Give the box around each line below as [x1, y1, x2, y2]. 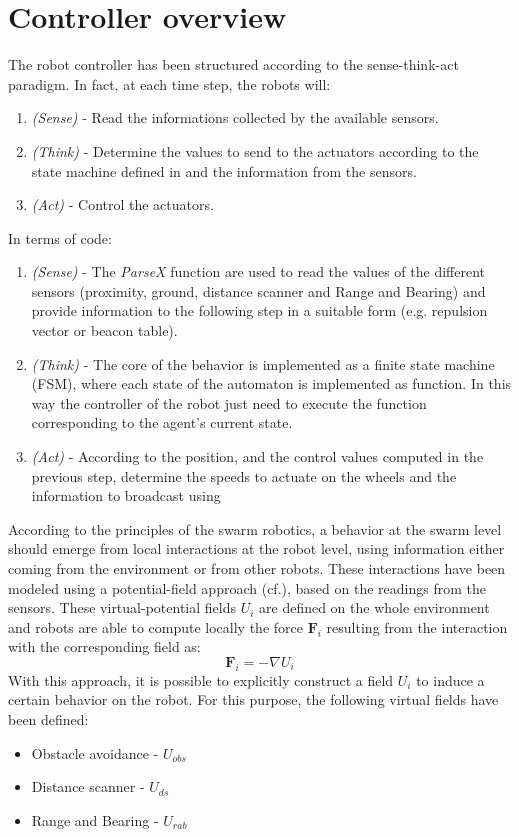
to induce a [416, 669, 485, 690]
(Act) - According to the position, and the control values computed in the [31, 446, 484, 467]
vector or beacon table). [31, 320, 178, 341]
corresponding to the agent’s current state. [31, 412, 293, 433]
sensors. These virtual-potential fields [8, 597, 236, 618]
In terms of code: [8, 227, 112, 248]
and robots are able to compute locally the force [8, 616, 303, 637]
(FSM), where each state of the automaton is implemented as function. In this [31, 373, 512, 394]
